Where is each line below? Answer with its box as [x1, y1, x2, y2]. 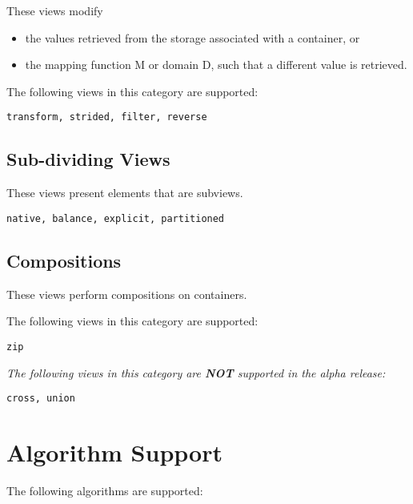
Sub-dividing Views [6, 147, 170, 171]
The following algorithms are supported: [6, 482, 203, 498]
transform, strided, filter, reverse [6, 111, 207, 123]
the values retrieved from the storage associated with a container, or [25, 29, 360, 46]
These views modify [6, 2, 103, 18]
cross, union [6, 393, 75, 405]
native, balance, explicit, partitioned [6, 212, 225, 224]
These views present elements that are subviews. [6, 184, 243, 201]
